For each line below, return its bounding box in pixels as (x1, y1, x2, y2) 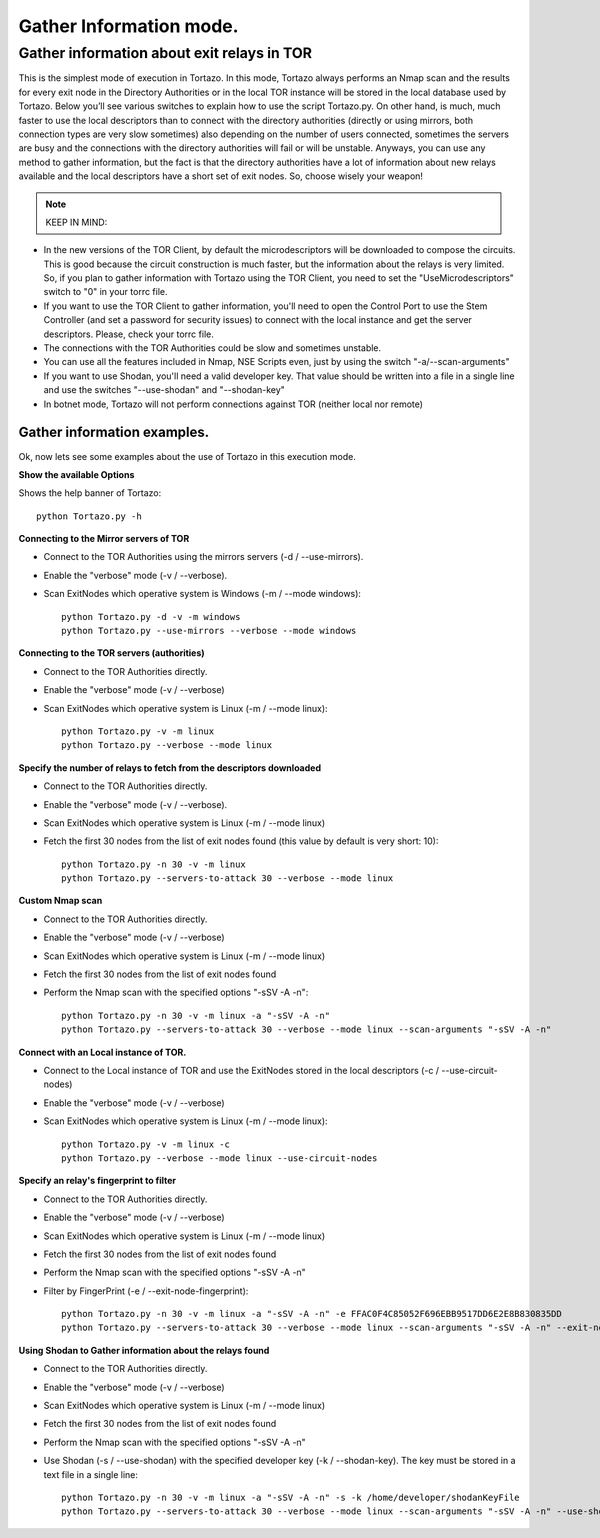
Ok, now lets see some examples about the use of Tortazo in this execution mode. (18, 450, 357, 462)
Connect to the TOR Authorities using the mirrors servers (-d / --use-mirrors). (43, 551, 364, 563)
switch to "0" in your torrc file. (43, 286, 169, 298)
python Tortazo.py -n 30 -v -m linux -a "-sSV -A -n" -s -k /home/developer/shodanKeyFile (61, 1491, 520, 1503)
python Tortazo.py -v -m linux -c (61, 1138, 230, 1150)
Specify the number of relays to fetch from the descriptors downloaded (18, 761, 322, 774)
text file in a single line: (43, 1468, 139, 1480)
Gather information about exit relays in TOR (18, 44, 313, 62)
